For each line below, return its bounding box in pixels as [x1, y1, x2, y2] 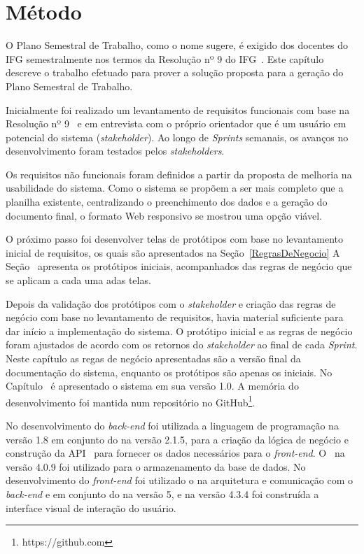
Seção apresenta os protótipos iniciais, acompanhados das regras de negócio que [6, 259, 352, 274]
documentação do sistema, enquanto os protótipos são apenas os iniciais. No [6, 364, 332, 379]
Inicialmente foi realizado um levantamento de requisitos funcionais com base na [6, 102, 350, 117]
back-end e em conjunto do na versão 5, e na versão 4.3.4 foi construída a [6, 487, 319, 501]
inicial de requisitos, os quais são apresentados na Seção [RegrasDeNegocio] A [6, 245, 340, 260]
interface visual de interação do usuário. [6, 500, 176, 515]
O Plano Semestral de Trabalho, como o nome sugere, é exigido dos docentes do [6, 38, 349, 52]
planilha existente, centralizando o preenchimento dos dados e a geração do [6, 194, 328, 209]
